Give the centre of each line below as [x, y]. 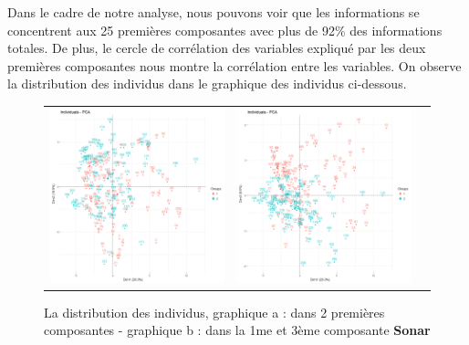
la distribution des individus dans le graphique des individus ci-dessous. [207, 84]
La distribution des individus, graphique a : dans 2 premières [214, 312]
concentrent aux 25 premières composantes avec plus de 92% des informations [225, 30]
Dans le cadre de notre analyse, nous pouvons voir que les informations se [214, 12]
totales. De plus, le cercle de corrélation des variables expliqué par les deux [217, 48]
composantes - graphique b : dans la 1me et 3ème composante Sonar [237, 330]
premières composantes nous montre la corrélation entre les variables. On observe [234, 65]
